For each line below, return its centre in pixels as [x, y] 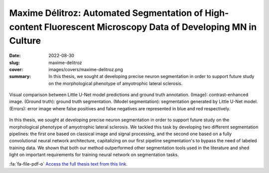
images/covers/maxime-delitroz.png [86, 69]
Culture [25, 41]
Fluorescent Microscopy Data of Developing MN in [150, 27]
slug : [14, 63]
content [26, 27]
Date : [15, 56]
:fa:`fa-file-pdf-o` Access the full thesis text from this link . [68, 164]
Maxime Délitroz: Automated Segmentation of [106, 13]
